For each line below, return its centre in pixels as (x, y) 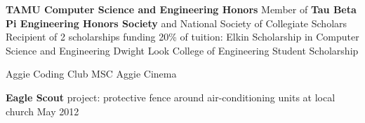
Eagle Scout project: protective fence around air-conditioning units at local (171, 97)
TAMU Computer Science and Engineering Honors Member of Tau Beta (181, 9)
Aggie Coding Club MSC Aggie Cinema (91, 74)
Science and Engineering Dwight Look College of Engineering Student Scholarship (182, 50)
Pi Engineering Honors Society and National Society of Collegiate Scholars (177, 23)
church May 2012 (42, 111)
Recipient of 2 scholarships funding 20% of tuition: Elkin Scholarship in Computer (182, 37)
